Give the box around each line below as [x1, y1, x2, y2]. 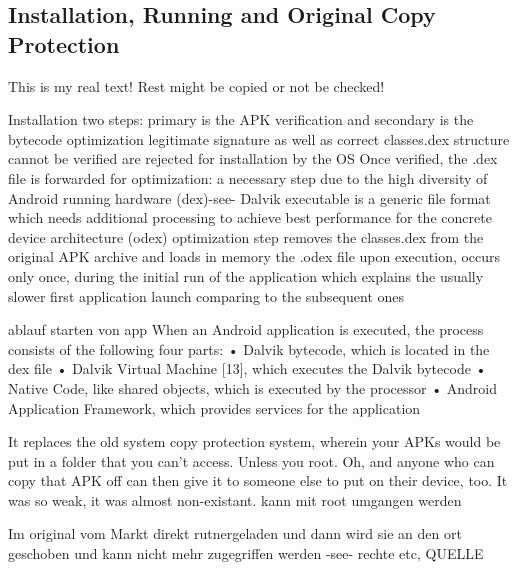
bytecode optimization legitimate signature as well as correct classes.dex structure [8, 128, 510, 149]
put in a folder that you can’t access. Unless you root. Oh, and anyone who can [8, 450, 495, 471]
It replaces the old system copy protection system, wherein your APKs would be [8, 431, 501, 452]
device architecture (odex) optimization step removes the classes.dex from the [8, 226, 484, 247]
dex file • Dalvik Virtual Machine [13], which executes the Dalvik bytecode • [8, 358, 487, 379]
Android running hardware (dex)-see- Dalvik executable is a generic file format [8, 187, 491, 208]
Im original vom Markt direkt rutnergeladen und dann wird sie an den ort [8, 523, 462, 544]
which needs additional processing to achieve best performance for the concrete [8, 207, 492, 228]
